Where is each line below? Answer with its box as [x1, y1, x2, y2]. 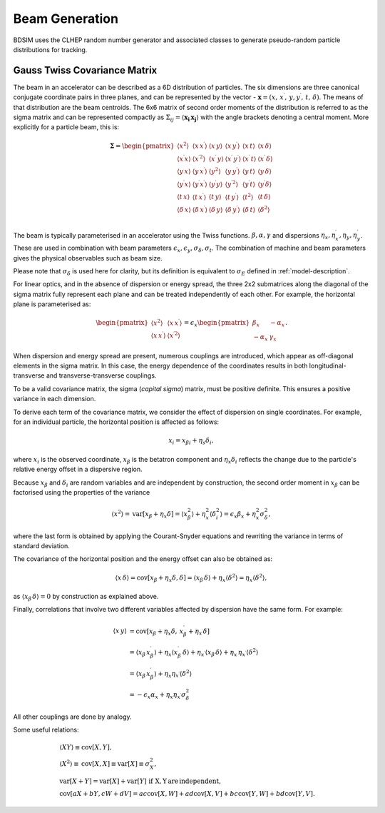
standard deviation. [13, 541, 71, 550]
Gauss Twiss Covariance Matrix [13, 64, 158, 76]
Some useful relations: [13, 725, 79, 734]
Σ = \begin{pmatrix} [109, 141, 175, 150]
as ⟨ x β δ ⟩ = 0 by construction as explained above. [13, 592, 159, 602]
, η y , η [339, 231, 358, 241]
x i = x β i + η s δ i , [168, 436, 214, 446]
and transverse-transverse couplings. [46, 371, 157, 380]
